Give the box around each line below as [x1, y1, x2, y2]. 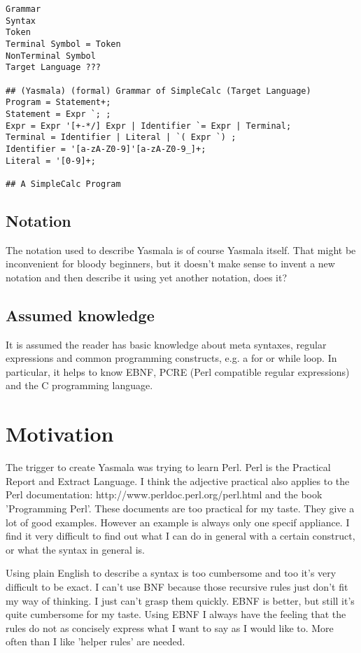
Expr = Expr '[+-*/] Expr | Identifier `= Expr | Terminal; [6, 120, 292, 131]
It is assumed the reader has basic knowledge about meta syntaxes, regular [6, 337, 327, 351]
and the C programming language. [6, 378, 153, 393]
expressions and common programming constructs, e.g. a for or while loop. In [6, 351, 337, 365]
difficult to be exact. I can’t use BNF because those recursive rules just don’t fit [6, 579, 348, 594]
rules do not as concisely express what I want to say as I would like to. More [6, 620, 334, 635]
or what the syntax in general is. [6, 542, 145, 556]
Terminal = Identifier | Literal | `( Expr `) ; [6, 132, 236, 143]
